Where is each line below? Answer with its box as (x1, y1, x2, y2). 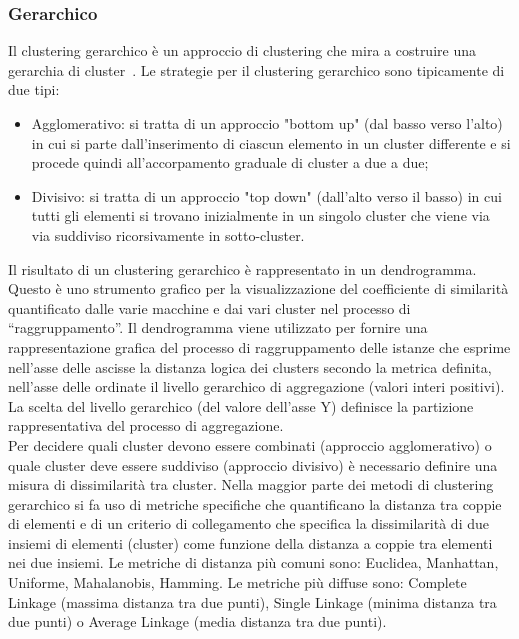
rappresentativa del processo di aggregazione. (8, 415, 284, 436)
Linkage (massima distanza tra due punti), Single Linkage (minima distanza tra (8, 591, 497, 612)
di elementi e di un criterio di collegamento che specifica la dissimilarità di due (8, 513, 489, 534)
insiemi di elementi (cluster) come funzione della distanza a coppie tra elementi (8, 532, 493, 553)
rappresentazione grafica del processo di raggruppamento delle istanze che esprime (8, 336, 511, 357)
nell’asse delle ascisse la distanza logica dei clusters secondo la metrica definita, (8, 356, 492, 377)
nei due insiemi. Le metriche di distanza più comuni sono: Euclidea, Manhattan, (8, 552, 499, 573)
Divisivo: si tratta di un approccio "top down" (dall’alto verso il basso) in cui (31, 185, 502, 206)
